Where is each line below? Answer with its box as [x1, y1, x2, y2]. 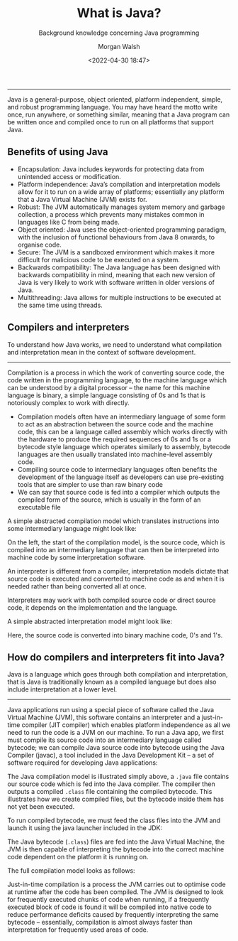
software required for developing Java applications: [7, 758, 158, 767]
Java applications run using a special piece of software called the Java [7, 706, 215, 714]
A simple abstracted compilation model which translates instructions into [7, 517, 220, 525]
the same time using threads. [17, 301, 103, 309]
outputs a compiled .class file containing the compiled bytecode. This [7, 787, 212, 796]
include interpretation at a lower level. [7, 685, 118, 694]
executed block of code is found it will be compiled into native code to [7, 903, 212, 911]
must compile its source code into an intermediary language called [7, 736, 202, 744]
